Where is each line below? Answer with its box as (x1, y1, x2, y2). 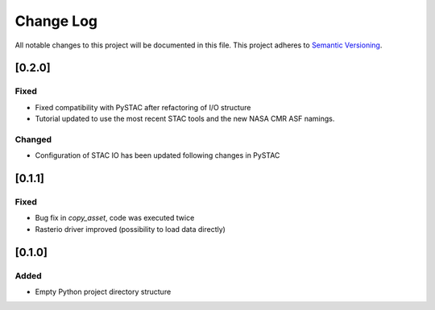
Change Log (14, 12, 98, 30)
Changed (14, 134, 52, 145)
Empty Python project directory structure (35, 287, 172, 296)
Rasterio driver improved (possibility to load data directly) (35, 224, 226, 234)
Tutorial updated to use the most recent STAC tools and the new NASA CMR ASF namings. (35, 114, 335, 124)
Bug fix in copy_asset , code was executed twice (35, 213, 195, 223)
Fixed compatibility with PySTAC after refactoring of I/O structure (35, 102, 251, 112)
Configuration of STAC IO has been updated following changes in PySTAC (35, 151, 280, 160)
